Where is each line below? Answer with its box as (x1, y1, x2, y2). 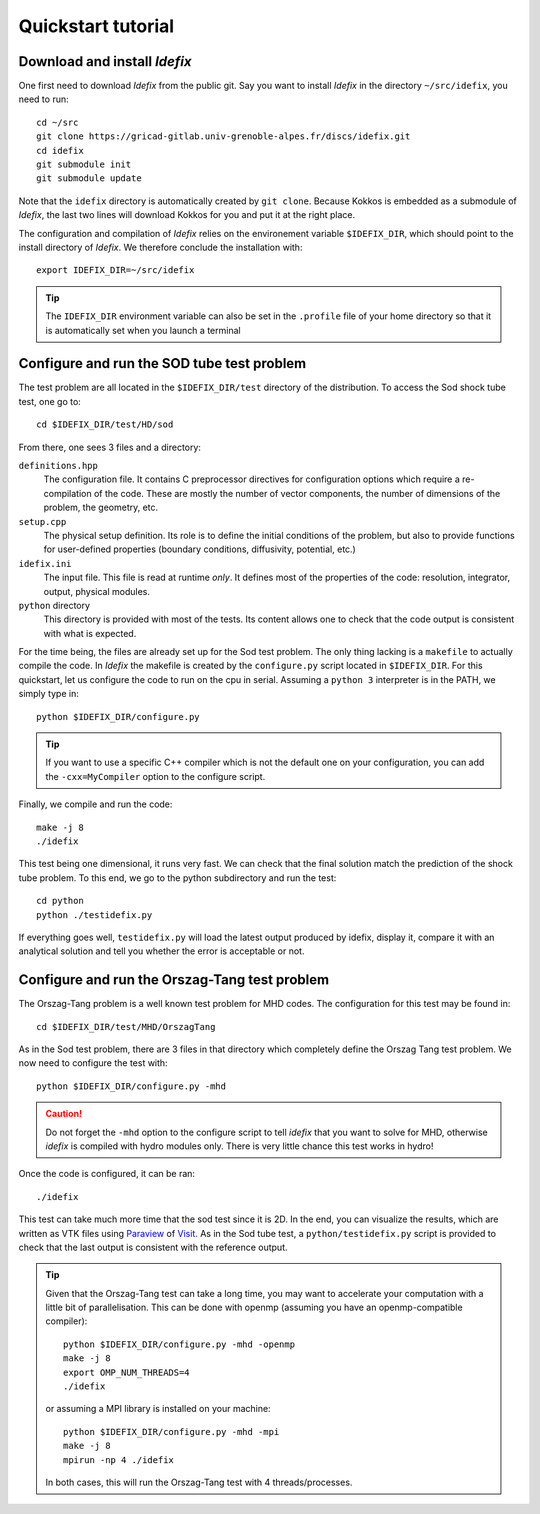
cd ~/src (36, 116, 79, 128)
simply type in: (18, 688, 79, 700)
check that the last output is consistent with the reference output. (18, 1241, 289, 1253)
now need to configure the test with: (18, 1057, 169, 1069)
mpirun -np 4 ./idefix (63, 1454, 175, 1465)
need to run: (18, 93, 69, 105)
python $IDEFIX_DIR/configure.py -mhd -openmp (63, 1338, 295, 1350)
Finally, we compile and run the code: (18, 798, 173, 810)
